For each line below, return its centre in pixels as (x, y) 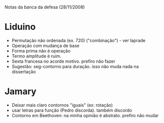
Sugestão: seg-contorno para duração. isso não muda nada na (75, 66)
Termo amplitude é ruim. (37, 56)
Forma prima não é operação (41, 50)
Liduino (20, 27)
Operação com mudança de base (45, 46)
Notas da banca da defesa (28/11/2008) (45, 7)
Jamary (21, 91)
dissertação (24, 72)
